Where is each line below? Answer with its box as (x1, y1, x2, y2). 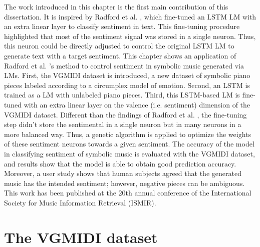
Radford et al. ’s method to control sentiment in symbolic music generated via (4, 60, 244, 70)
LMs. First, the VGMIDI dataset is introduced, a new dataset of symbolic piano (4, 70, 250, 80)
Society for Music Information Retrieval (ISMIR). (4, 197, 156, 207)
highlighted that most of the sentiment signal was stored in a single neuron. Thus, (4, 30, 256, 41)
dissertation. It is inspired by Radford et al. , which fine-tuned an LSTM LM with (4, 11, 256, 21)
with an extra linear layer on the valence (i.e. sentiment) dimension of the (24, 99, 250, 109)
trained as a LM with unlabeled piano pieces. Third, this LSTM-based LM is (4, 89, 240, 100)
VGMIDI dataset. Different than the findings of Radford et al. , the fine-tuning (4, 109, 247, 119)
